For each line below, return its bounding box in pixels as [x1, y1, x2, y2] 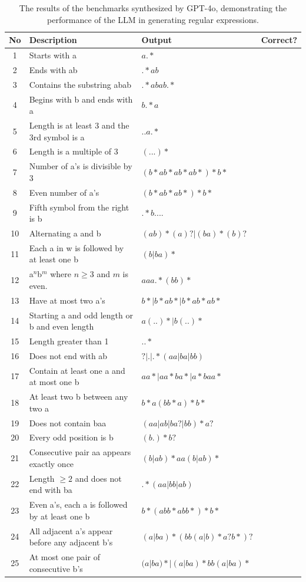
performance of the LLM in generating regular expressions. [47, 13, 259, 25]
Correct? [261, 34, 297, 46]
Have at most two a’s [29, 294, 105, 306]
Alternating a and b [29, 227, 101, 239]
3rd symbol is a [29, 130, 85, 143]
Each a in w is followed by [29, 241, 124, 254]
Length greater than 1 [29, 335, 109, 347]
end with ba [29, 484, 72, 496]
